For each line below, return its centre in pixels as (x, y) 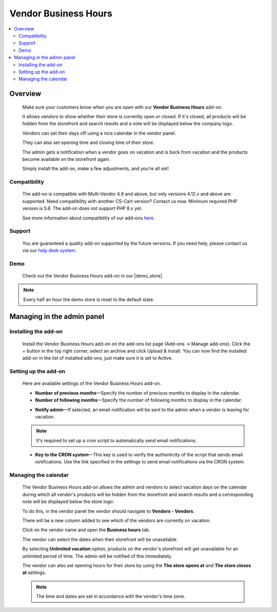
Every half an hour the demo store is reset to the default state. (89, 299)
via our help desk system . (50, 250)
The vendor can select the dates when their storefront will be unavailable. (100, 539)
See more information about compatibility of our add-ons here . (88, 218)
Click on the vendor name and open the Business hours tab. (86, 530)
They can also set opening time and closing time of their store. (88, 143)
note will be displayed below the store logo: (68, 502)
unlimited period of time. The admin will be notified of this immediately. (97, 556)
